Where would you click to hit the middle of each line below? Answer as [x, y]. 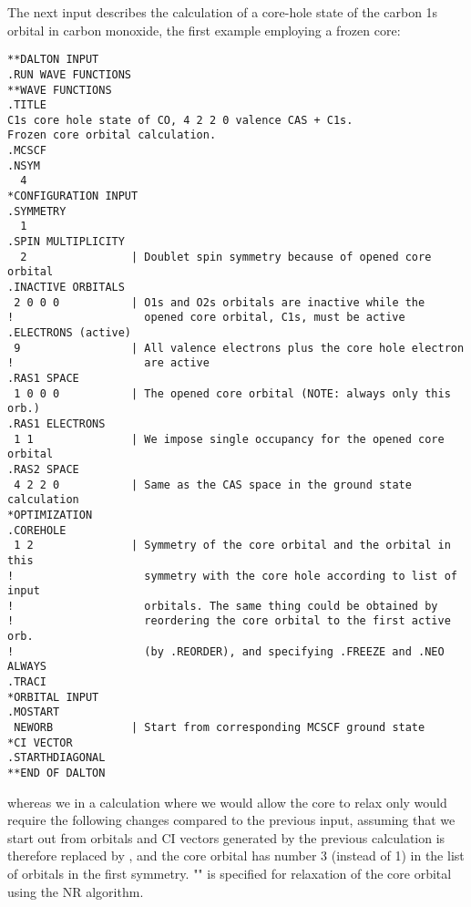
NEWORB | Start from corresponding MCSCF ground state [220, 728]
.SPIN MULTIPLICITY [66, 242]
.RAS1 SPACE [43, 378]
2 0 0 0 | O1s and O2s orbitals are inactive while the [220, 302]
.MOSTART [34, 712]
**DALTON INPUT [53, 60]
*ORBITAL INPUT [53, 697]
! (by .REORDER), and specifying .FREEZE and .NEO [226, 651]
